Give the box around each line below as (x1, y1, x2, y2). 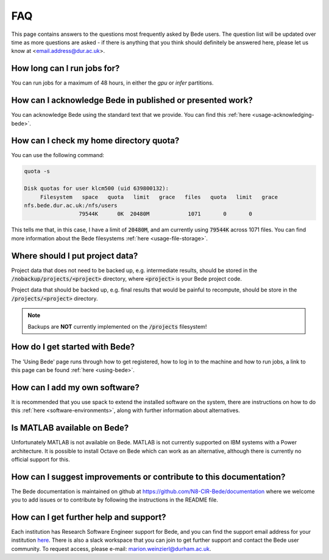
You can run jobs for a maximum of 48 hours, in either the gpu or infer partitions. (11, 79, 214, 86)
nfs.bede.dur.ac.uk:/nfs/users (24, 201, 118, 209)
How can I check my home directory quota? (11, 136, 180, 146)
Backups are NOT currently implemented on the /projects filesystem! (27, 323, 207, 330)
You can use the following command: (11, 152, 105, 159)
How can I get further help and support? (11, 512, 167, 522)
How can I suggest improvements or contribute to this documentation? (11, 472, 286, 482)
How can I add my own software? (11, 382, 140, 393)
